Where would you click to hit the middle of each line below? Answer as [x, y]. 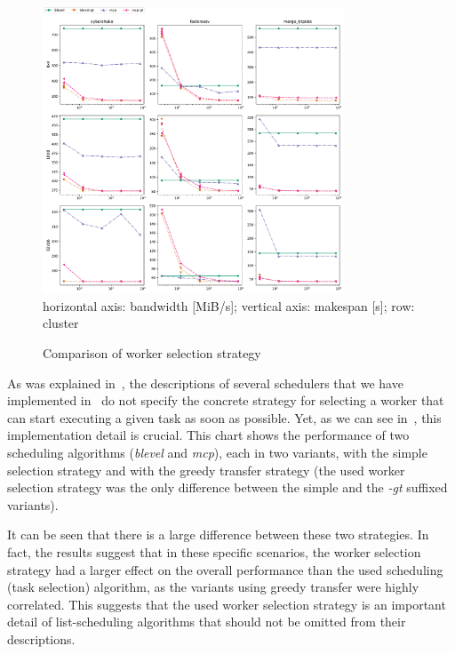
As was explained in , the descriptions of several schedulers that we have [205, 383]
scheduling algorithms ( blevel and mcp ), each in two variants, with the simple [217, 453]
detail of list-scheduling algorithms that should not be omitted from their [207, 622]
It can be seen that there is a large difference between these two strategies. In [218, 534]
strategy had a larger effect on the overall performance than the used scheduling [225, 569]
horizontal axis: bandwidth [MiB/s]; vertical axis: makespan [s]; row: [229, 305]
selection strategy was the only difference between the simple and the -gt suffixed [227, 487]
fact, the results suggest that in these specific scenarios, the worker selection [214, 552]
